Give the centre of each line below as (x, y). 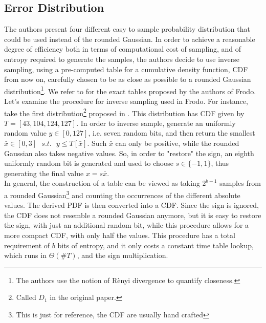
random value (25, 133)
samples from (240, 183)
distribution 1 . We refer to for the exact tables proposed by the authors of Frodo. (130, 90)
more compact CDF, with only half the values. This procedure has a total (120, 235)
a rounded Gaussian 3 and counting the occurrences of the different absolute (122, 194)
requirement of (27, 245)
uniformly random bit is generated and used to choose (89, 163)
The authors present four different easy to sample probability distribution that (127, 29)
